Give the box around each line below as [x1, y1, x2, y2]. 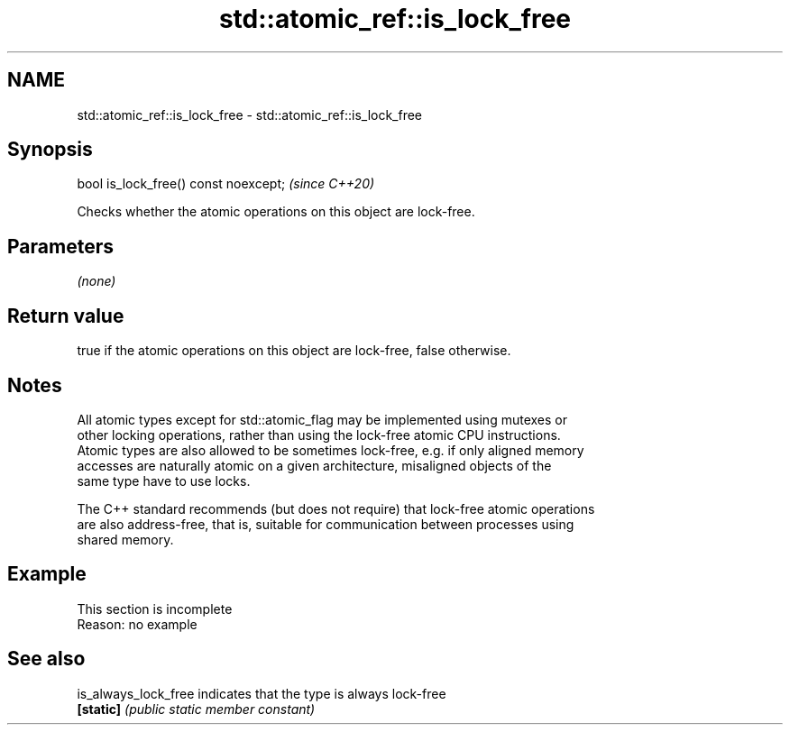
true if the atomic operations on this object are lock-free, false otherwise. [77, 343, 511, 359]
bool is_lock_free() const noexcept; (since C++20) [77, 176, 375, 192]
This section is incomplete [77, 600, 233, 617]
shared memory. [77, 531, 174, 547]
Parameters [7, 234, 114, 258]
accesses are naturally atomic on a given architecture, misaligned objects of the [77, 457, 552, 473]
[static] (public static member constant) [77, 700, 316, 717]
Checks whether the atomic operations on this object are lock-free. [77, 204, 475, 220]
